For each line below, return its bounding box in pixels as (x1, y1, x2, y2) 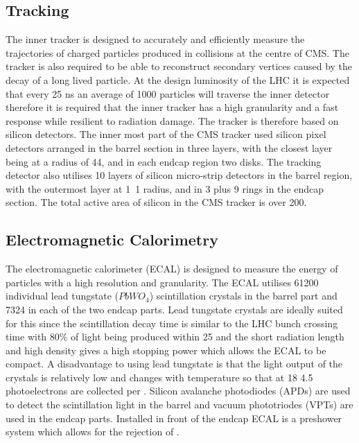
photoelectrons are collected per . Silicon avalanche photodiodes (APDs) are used (6, 383, 351, 398)
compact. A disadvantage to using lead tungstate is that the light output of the (6, 356, 343, 371)
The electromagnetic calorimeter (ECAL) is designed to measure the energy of (6, 261, 338, 276)
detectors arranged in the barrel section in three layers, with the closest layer (6, 140, 333, 155)
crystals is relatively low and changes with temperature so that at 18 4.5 (6, 370, 313, 384)
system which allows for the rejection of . (6, 424, 179, 439)
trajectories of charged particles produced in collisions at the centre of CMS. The (6, 45, 349, 60)
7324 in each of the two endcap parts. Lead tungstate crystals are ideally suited (6, 302, 343, 316)
